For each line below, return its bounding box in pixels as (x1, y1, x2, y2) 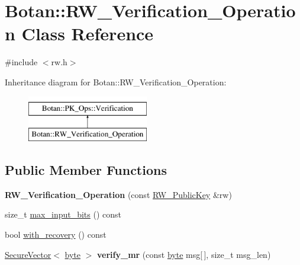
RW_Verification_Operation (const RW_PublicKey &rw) (5, 188, 232, 200)
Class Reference (21, 21, 154, 46)
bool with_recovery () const (5, 228, 107, 241)
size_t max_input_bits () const (5, 208, 122, 221)
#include (5, 56, 38, 68)
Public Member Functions (5, 161, 167, 179)
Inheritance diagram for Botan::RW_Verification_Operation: (5, 75, 227, 88)
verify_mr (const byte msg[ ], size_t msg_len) (97, 248, 271, 260)
